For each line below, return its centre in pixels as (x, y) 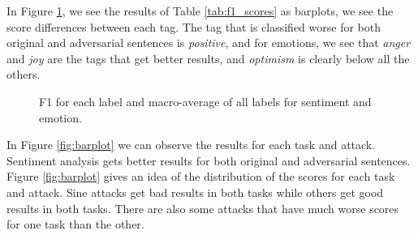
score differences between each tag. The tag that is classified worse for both (194, 26)
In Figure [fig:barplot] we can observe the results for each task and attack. (191, 145)
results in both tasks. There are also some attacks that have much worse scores (203, 208)
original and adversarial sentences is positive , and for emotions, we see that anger (209, 43)
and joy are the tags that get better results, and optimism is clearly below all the (208, 58)
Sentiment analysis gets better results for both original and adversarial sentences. (209, 160)
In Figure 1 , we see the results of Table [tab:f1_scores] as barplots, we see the (200, 11)
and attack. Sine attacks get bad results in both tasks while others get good (195, 192)
